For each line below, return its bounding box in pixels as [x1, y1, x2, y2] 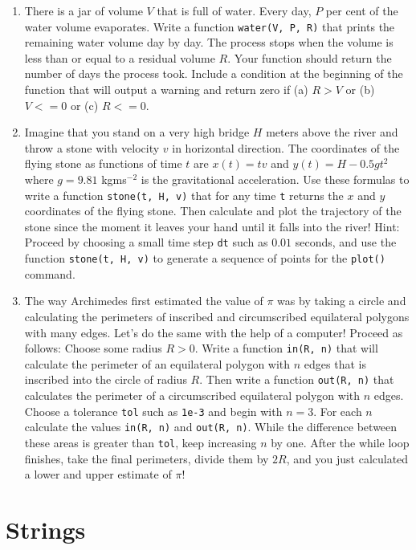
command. [24, 265, 75, 282]
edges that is [304, 355, 366, 372]
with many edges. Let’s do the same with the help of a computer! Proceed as [24, 324, 403, 340]
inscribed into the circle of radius [24, 371, 187, 388]
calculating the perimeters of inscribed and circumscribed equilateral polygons [24, 308, 410, 324]
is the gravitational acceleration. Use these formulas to [141, 171, 410, 187]
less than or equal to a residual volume [24, 49, 215, 66]
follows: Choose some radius [24, 340, 162, 356]
